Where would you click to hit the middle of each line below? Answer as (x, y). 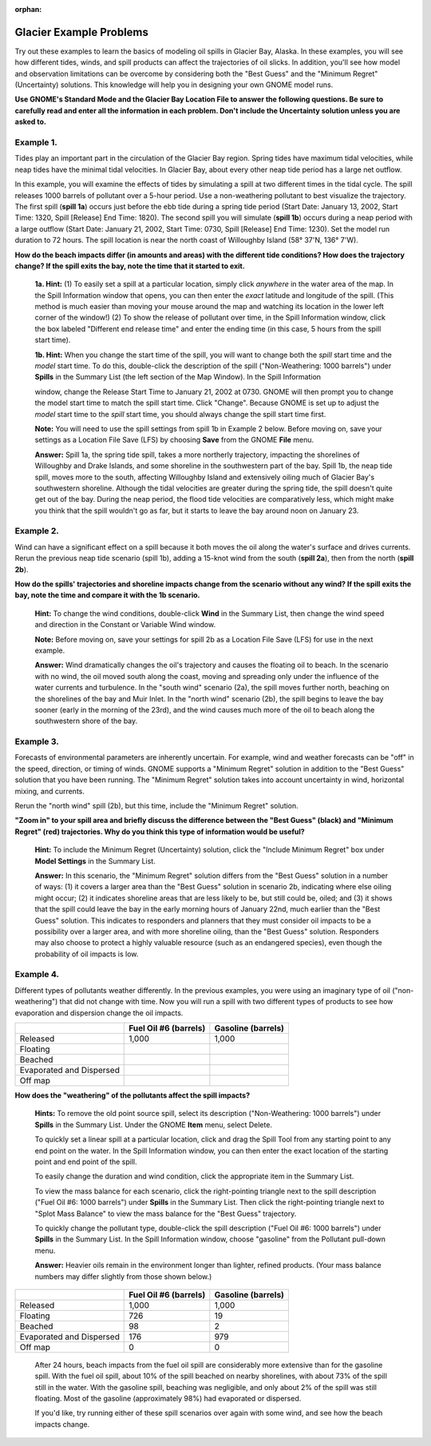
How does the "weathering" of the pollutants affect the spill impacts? (132, 1095)
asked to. (31, 122)
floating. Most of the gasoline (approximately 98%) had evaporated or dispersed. (168, 1399)
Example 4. (37, 975)
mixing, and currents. (50, 791)
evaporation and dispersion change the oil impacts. (99, 1013)
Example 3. (37, 741)
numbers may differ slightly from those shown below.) (123, 1276)
